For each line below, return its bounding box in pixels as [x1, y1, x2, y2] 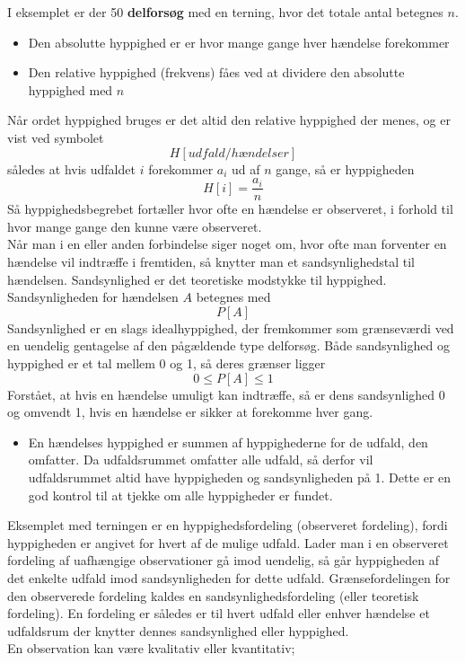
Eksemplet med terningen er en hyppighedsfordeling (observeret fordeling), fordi [7, 516, 448, 535]
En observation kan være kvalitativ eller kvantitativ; [7, 639, 295, 658]
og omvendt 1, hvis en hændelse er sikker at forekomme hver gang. [7, 402, 373, 421]
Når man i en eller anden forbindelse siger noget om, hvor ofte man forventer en [7, 234, 447, 253]
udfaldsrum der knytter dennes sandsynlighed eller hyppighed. [7, 621, 349, 640]
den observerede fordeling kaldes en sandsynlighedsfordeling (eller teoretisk [7, 586, 419, 605]
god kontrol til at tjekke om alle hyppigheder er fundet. [28, 485, 333, 504]
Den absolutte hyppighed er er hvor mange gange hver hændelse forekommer [28, 32, 450, 51]
